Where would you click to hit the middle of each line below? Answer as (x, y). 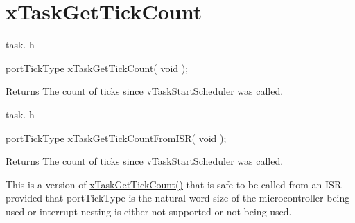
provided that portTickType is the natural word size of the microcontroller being (178, 198)
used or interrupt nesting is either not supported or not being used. (149, 211)
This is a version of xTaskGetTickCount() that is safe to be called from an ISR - (177, 184)
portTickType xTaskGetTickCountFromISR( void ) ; (116, 137)
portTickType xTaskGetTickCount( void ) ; (97, 68)
